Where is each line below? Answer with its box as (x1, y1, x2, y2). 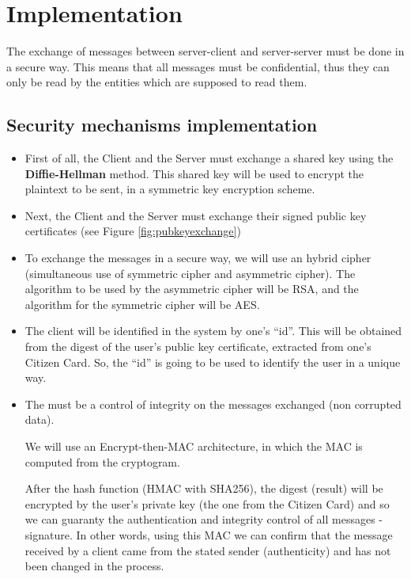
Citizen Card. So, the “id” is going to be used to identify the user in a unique (25, 353, 401, 370)
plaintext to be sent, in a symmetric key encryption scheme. (25, 181, 315, 197)
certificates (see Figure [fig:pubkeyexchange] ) (25, 223, 241, 239)
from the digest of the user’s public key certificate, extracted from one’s (25, 338, 371, 355)
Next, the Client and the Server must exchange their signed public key (25, 207, 367, 223)
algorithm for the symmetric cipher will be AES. (25, 295, 260, 312)
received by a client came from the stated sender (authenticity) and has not (25, 542, 391, 558)
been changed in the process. (25, 558, 164, 574)
